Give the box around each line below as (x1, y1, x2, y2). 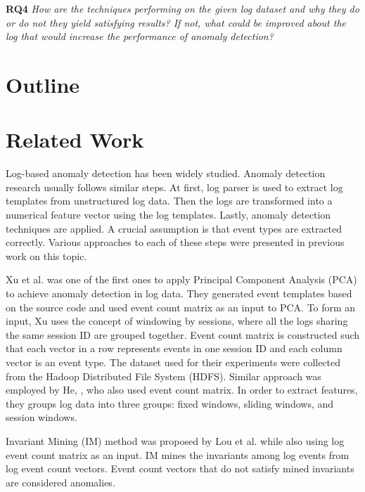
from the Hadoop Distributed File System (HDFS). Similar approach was (6, 368, 321, 383)
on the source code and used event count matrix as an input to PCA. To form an (6, 299, 356, 314)
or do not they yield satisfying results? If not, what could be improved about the (6, 15, 347, 30)
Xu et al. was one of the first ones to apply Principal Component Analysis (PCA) (6, 272, 357, 287)
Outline (6, 70, 80, 98)
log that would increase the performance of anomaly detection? (6, 29, 274, 44)
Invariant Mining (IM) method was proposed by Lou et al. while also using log (6, 433, 345, 448)
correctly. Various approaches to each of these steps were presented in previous (6, 235, 345, 250)
